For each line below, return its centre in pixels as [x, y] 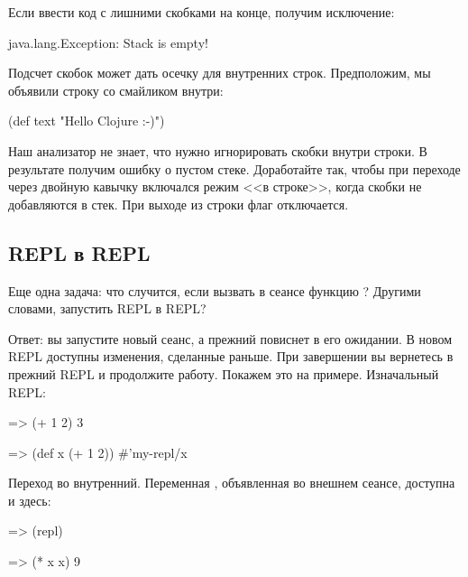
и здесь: [30, 500]
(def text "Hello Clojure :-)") [87, 121]
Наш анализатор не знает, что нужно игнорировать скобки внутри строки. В [218, 150]
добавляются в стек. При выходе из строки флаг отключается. [179, 204]
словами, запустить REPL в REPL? [107, 308]
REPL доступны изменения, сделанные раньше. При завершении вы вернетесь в [231, 356]
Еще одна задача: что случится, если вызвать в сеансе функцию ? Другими [215, 290]
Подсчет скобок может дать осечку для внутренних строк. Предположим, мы [220, 73]
